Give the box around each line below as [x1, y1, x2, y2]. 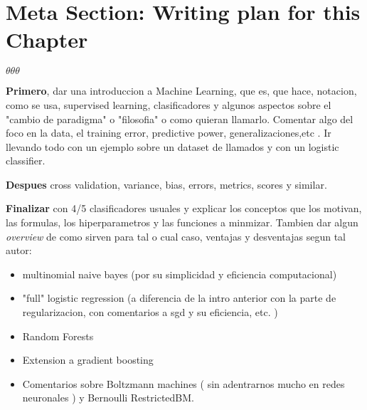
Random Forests [22, 328, 94, 343]
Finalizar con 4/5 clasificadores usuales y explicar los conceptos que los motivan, [6, 201, 362, 216]
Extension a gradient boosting [22, 352, 154, 367]
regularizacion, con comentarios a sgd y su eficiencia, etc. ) [22, 305, 278, 320]
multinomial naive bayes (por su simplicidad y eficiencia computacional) [22, 266, 337, 281]
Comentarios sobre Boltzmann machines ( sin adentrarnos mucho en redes [22, 376, 345, 391]
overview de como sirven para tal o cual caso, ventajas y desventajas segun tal [6, 228, 346, 243]
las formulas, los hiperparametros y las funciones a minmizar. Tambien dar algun [6, 215, 358, 230]
